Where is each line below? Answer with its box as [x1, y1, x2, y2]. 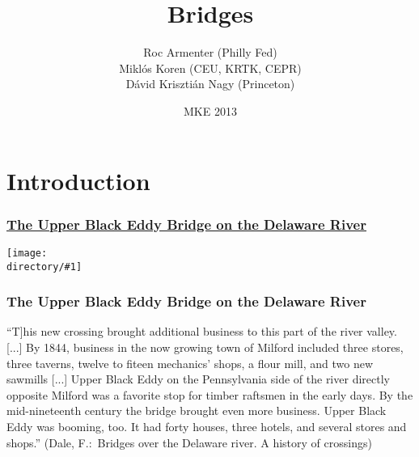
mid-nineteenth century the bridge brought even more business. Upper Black [6, 402, 387, 419]
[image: [6, 247, 48, 259]
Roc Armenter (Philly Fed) [143, 44, 277, 61]
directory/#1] [6, 260, 83, 273]
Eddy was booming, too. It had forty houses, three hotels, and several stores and [6, 418, 407, 434]
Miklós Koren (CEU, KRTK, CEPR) [119, 59, 302, 76]
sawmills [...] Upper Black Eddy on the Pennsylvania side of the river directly [6, 370, 390, 387]
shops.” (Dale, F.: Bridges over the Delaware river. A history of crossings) [6, 434, 372, 451]
